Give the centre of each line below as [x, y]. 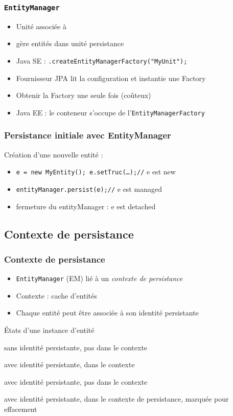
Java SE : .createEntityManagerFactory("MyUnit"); [102, 60]
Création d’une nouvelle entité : [54, 154]
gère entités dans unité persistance [70, 43]
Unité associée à [41, 26]
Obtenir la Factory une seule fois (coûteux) [84, 95]
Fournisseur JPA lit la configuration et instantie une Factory [111, 78]
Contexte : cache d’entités [56, 295]
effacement [21, 409]
